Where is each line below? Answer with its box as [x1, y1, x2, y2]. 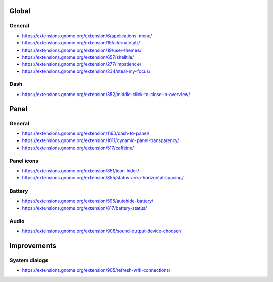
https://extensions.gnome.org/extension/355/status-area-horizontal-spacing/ [22, 175, 184, 181]
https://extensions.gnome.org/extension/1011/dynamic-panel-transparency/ [22, 137, 179, 144]
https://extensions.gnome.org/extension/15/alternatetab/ [22, 40, 140, 46]
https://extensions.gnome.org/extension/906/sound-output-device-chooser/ [22, 228, 182, 234]
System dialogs [9, 257, 49, 264]
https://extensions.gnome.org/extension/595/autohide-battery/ [22, 198, 154, 204]
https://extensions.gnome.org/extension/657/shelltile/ [22, 54, 134, 60]
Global [9, 7, 30, 15]
